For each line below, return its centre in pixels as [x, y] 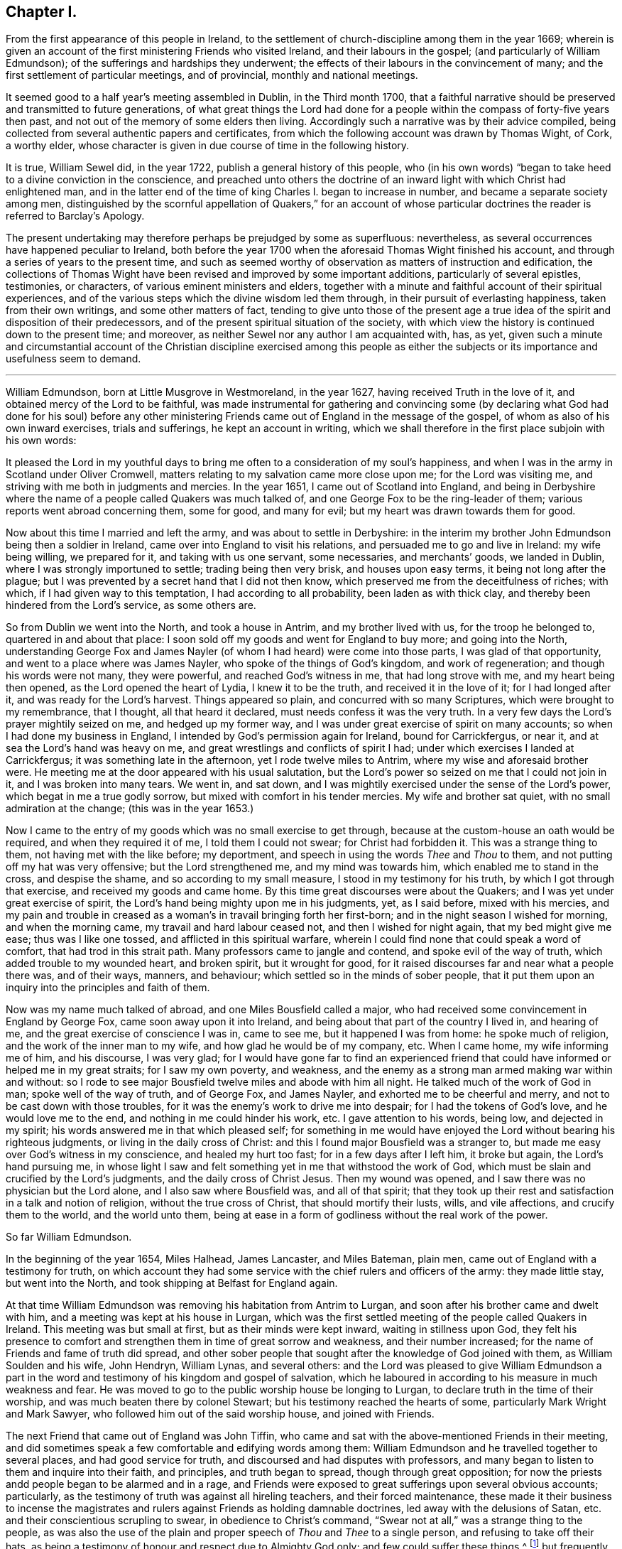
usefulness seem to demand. [73, 359]
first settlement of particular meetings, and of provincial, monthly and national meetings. [212, 75]
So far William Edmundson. [69, 1237]
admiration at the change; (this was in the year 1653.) [130, 809]
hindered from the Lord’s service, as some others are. [131, 605]
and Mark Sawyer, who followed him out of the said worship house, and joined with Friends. [220, 1414]
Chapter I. [42, 12]
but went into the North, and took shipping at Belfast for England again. [172, 1283]
